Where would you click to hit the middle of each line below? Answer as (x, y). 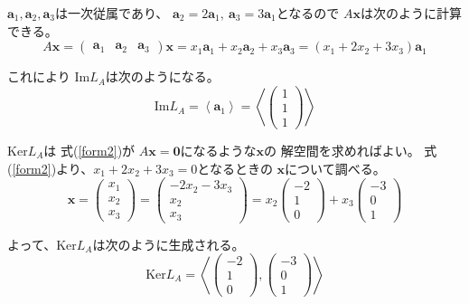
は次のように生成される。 (169, 244)
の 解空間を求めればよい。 (342, 150)
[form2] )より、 (53, 168)
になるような (218, 150)
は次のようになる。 (162, 76)
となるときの (235, 168)
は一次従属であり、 (112, 13)
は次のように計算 (411, 13)
